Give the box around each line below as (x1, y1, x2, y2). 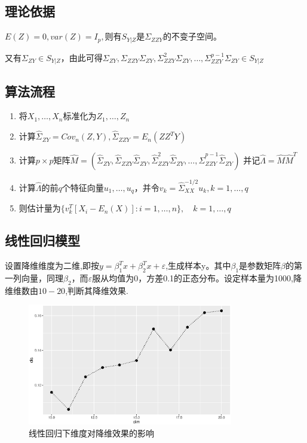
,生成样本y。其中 (165, 259, 231, 272)
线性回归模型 (5, 231, 80, 250)
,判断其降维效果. (65, 284, 128, 296)
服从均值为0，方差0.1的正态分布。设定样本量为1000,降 (92, 271, 302, 284)
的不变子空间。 (162, 30, 222, 43)
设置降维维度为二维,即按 (5, 259, 99, 272)
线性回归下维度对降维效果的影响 (29, 426, 154, 439)
